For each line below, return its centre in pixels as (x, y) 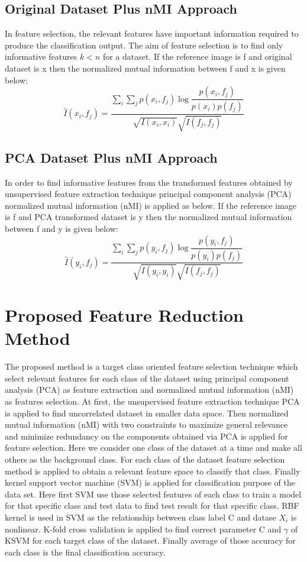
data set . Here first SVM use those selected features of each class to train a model (153, 494)
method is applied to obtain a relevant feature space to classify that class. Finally (153, 471)
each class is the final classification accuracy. (85, 552)
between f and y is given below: (62, 229)
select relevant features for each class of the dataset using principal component (147, 378)
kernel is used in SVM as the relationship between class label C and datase (140, 517)
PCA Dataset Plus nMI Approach (111, 157)
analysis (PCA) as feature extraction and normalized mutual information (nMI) (149, 390)
